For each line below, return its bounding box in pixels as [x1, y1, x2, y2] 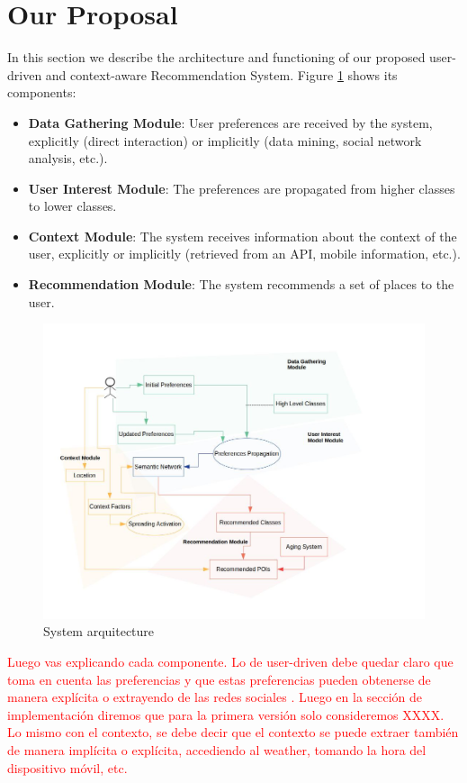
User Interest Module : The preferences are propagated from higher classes [28, 178, 455, 197]
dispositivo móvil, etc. [7, 758, 128, 777]
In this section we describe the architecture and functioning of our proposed [7, 48, 426, 67]
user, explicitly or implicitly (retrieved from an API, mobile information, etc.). [28, 244, 461, 263]
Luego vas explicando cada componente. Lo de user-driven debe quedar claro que [7, 651, 454, 670]
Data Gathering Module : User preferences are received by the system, [28, 113, 433, 132]
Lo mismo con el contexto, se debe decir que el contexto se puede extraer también [7, 723, 459, 742]
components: [7, 83, 76, 102]
